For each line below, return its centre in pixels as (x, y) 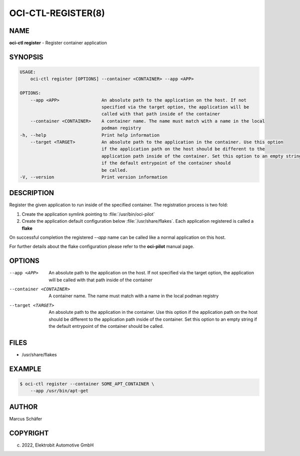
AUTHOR (23, 407)
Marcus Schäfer (26, 418)
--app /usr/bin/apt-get (59, 391)
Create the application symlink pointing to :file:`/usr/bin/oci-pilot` (88, 214)
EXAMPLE (25, 369)
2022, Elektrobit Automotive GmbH (58, 445)
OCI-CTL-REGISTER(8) (57, 13)
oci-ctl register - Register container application (58, 43)
